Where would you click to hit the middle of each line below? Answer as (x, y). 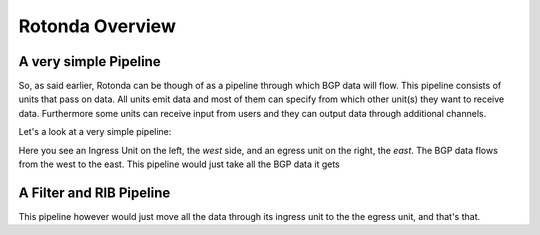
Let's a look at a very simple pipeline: (95, 132)
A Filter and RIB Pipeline (94, 192)
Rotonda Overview (97, 26)
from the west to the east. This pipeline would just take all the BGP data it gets (179, 164)
